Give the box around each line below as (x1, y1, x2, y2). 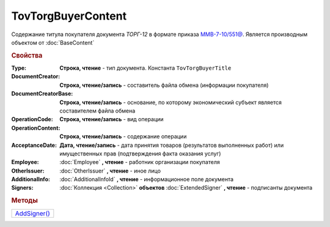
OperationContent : (11, 124, 61, 132)
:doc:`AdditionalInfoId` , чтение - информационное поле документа (59, 176, 234, 183)
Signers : (11, 184, 34, 192)
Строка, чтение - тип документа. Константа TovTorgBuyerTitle (59, 64, 232, 72)
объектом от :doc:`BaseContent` (11, 39, 95, 46)
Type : (11, 64, 27, 72)
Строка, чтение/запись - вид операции (59, 116, 164, 123)
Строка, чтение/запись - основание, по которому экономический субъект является (59, 99, 282, 106)
